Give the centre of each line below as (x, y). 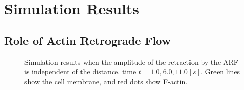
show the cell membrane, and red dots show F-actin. (106, 81)
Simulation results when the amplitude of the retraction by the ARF (131, 61)
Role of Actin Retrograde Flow (88, 40)
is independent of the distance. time (80, 72)
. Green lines (220, 72)
